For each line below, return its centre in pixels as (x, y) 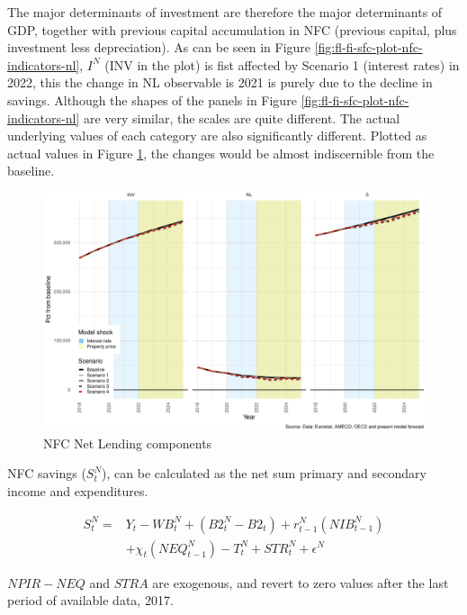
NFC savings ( (47, 473)
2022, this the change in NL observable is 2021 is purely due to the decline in (220, 82)
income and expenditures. (78, 490)
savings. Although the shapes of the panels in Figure (152, 99)
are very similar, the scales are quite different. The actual (242, 118)
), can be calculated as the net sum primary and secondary (264, 473)
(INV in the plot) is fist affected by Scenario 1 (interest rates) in (282, 64)
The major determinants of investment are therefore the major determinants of (225, 12)
